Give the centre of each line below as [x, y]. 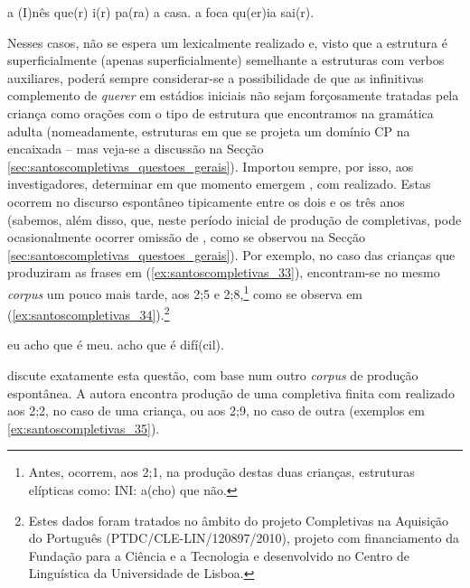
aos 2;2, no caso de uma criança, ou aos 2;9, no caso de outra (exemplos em [216, 411]
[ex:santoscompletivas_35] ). [84, 428]
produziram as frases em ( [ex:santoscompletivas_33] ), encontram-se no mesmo [224, 272]
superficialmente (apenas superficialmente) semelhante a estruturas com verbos [226, 60]
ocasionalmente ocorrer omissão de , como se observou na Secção [186, 237]
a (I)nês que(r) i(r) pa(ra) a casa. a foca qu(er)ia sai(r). [161, 12]
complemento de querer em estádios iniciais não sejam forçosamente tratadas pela [233, 95]
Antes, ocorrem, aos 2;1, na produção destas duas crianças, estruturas [221, 472]
